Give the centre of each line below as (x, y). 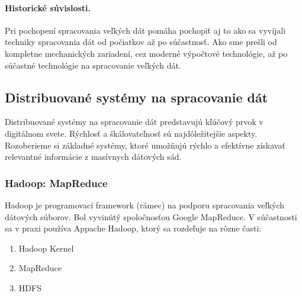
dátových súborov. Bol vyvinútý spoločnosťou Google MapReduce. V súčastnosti (151, 216)
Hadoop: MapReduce (56, 183)
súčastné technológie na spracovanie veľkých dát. (93, 65)
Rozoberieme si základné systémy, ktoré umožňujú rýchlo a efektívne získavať (145, 145)
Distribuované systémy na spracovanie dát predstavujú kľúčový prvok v (134, 122)
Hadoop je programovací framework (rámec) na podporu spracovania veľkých (145, 205)
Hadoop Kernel (46, 248)
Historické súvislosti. (48, 7)
